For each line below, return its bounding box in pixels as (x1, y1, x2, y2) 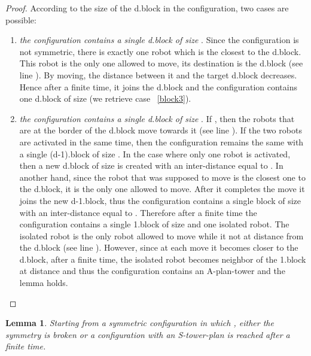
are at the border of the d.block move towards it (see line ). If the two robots (19, 124, 302, 136)
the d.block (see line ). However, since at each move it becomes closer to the (19, 241, 298, 254)
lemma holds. (19, 276, 68, 289)
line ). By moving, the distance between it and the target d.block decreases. (19, 68, 297, 81)
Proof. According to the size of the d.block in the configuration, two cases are (5, 2, 289, 14)
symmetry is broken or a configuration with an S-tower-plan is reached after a (5, 328, 290, 340)
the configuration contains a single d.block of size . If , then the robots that (19, 112, 295, 124)
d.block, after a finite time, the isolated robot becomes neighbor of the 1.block (19, 252, 306, 265)
